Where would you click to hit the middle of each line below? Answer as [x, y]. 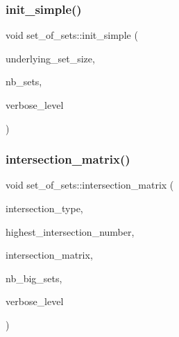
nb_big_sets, [34, 278]
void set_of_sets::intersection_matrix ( [90, 185]
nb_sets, [24, 81]
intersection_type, [44, 208]
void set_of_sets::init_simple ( [72, 35]
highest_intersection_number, [70, 231]
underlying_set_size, [50, 58]
